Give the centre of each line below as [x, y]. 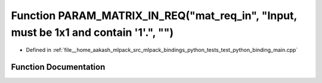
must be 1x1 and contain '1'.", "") [92, 32]
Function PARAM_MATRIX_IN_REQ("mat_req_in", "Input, [154, 16]
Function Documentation [58, 67]
